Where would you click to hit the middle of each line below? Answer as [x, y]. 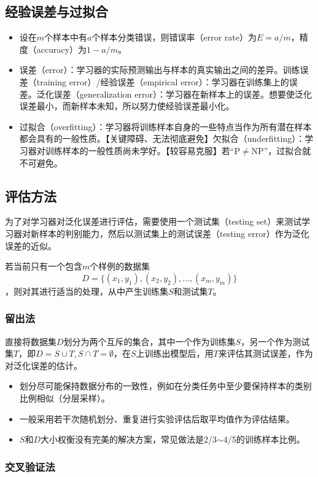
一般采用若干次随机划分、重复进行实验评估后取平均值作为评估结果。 [157, 418]
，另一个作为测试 [275, 341]
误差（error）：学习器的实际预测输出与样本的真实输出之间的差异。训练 [160, 70]
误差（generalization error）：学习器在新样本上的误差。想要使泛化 [183, 94]
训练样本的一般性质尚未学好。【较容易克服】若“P [142, 150]
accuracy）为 [62, 49]
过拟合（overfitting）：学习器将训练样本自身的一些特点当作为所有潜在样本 [165, 126]
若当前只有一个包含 [44, 266]
